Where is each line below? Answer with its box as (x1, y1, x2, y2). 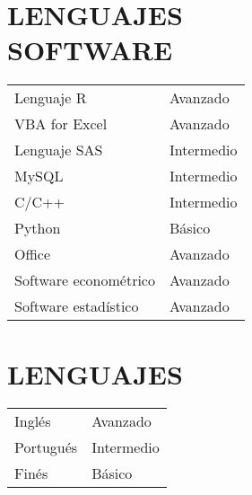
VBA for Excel (14, 113, 108, 135)
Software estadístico (14, 296, 139, 317)
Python (14, 217, 61, 239)
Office (14, 243, 50, 265)
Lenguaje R (14, 87, 87, 109)
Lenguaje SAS (14, 139, 103, 161)
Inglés (14, 411, 51, 432)
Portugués (14, 437, 78, 458)
